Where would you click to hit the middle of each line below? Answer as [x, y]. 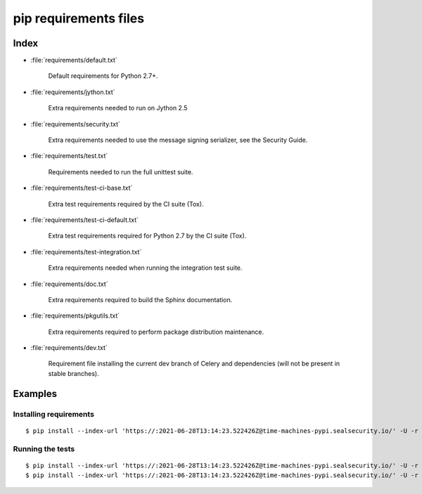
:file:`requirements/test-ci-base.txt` [82, 188]
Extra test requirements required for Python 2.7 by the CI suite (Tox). [147, 236]
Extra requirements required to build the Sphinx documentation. [140, 299]
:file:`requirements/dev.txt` [69, 348]
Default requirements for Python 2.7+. [103, 76]
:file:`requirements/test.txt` [69, 156]
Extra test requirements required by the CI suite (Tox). [126, 204]
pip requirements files [78, 18]
